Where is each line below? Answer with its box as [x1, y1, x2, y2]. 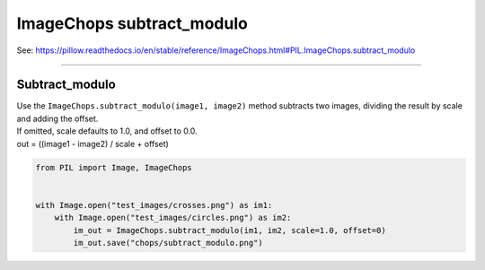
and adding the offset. [16, 113, 99, 124]
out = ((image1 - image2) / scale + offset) [16, 138, 170, 149]
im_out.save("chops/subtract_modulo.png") [73, 238, 264, 248]
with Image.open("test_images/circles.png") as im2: [54, 213, 292, 223]
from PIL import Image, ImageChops [35, 162, 192, 172]
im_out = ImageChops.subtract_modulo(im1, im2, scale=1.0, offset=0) [73, 225, 386, 235]
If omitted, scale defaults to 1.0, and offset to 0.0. [16, 126, 198, 136]
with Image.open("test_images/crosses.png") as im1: [35, 200, 273, 210]
